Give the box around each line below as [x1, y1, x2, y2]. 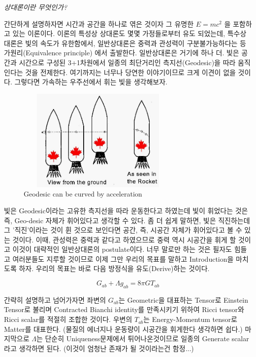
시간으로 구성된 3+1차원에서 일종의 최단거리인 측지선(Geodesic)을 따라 [19, 57, 236, 67]
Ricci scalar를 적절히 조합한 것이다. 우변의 [4, 314, 132, 324]
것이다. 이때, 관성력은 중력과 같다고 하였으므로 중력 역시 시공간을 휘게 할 [12, 234, 236, 244]
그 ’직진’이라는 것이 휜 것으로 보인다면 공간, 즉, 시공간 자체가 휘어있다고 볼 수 [4, 225, 242, 235]
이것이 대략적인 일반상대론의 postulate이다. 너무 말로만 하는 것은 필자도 [12, 244, 232, 254]
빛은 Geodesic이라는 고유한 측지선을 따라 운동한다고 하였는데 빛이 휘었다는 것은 [4, 205, 248, 215]
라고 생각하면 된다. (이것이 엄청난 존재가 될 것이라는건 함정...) [4, 343, 194, 353]
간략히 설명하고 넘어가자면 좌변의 [4, 294, 106, 305]
